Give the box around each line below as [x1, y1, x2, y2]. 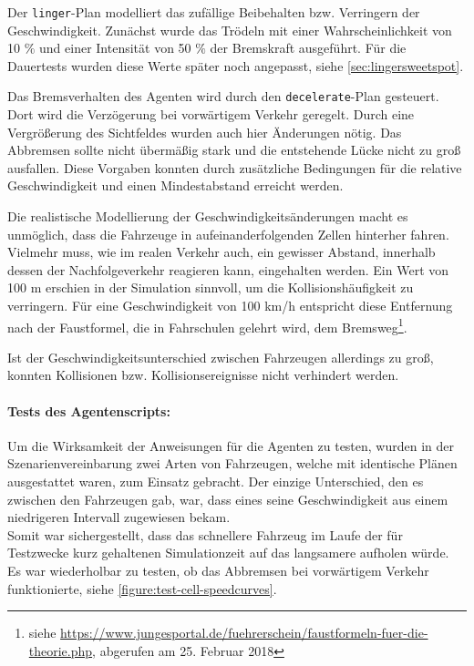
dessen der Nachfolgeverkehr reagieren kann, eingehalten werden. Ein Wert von [7, 260, 449, 279]
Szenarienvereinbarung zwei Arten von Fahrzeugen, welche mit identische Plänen [7, 454, 458, 473]
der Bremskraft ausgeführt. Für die [210, 38, 407, 57]
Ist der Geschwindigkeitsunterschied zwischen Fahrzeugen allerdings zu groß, [7, 347, 434, 366]
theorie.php [28, 640, 93, 660]
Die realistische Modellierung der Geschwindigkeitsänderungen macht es [7, 207, 408, 226]
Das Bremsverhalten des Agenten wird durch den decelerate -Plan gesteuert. [7, 87, 439, 106]
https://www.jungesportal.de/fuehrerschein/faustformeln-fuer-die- [60, 623, 428, 642]
